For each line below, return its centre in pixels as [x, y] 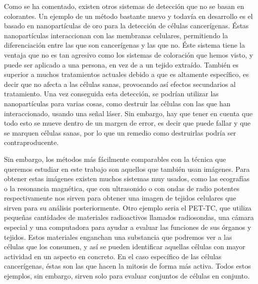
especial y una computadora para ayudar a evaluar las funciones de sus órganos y [128, 227]
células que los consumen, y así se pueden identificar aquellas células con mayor [125, 247]
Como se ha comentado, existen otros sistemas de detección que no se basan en [124, 6]
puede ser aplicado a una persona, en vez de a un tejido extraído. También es [121, 64]
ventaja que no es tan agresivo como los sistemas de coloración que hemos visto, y [129, 54]
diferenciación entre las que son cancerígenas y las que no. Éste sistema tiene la [125, 45]
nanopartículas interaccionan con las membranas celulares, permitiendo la [116, 35]
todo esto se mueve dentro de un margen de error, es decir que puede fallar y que [128, 123]
